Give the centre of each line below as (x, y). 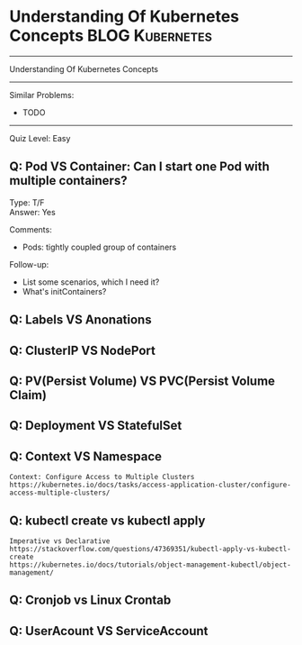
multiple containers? (68, 181)
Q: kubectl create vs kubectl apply (107, 520)
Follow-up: (29, 264)
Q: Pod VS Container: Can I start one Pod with (139, 167)
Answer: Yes (32, 212)
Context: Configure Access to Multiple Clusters (102, 477)
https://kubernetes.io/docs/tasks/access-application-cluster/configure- (151, 485)
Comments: (31, 229)
